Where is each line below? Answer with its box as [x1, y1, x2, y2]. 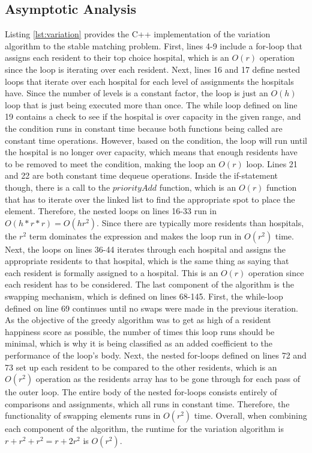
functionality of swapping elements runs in [5, 409, 161, 422]
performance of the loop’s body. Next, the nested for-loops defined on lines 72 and [5, 349, 307, 362]
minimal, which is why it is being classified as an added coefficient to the [5, 337, 273, 350]
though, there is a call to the [5, 180, 110, 193]
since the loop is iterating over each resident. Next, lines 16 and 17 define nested [5, 63, 301, 75]
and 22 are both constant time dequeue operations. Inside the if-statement [5, 169, 278, 182]
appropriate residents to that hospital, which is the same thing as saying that [5, 254, 289, 267]
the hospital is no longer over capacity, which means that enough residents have [5, 146, 298, 158]
